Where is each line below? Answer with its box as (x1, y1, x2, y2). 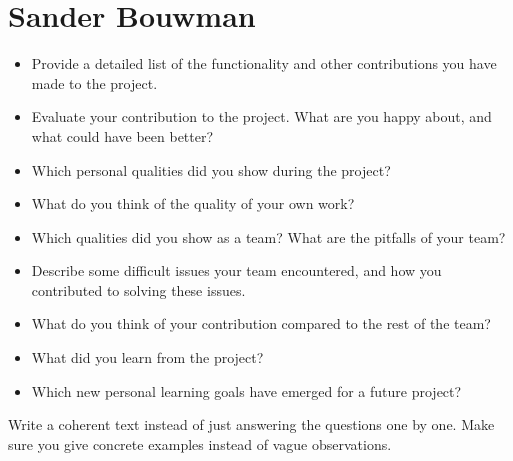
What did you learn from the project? (31, 347, 264, 368)
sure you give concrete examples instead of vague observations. (8, 433, 392, 454)
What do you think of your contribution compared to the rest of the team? (31, 313, 491, 334)
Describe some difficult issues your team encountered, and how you (31, 260, 442, 281)
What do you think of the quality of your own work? (31, 193, 355, 214)
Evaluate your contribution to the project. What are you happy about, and (31, 106, 492, 127)
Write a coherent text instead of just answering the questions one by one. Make (8, 414, 495, 435)
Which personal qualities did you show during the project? (31, 159, 391, 180)
